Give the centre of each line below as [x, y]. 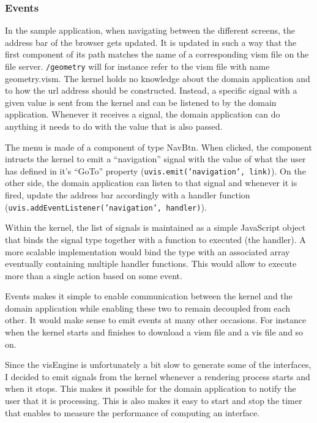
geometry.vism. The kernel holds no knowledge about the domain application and [158, 78]
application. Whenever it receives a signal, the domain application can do [143, 114]
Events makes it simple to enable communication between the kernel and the [149, 296]
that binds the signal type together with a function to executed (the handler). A [155, 239]
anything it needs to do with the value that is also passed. [114, 126]
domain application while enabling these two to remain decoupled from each [148, 308]
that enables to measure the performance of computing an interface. [132, 412]
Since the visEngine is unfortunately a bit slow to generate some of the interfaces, [158, 365]
